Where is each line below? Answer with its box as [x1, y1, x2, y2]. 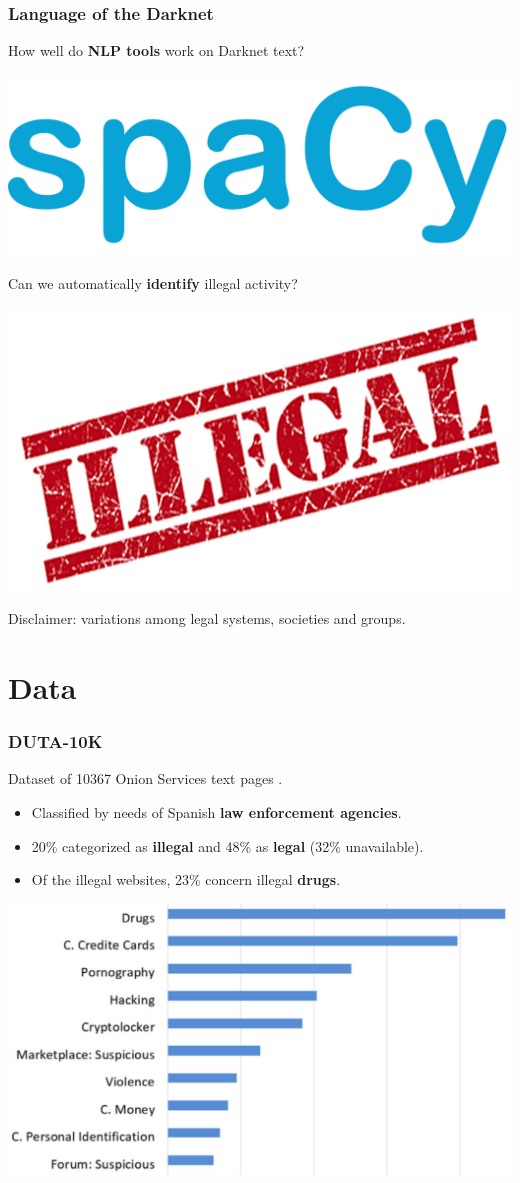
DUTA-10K [8, 729, 103, 754]
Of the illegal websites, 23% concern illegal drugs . [31, 869, 341, 890]
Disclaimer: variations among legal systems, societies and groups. [8, 608, 406, 629]
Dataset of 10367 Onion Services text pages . [8, 768, 283, 789]
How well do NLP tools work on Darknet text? [8, 40, 305, 61]
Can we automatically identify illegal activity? [8, 272, 298, 293]
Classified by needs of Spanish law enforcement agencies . [31, 802, 402, 823]
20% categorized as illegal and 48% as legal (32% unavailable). [31, 835, 424, 856]
